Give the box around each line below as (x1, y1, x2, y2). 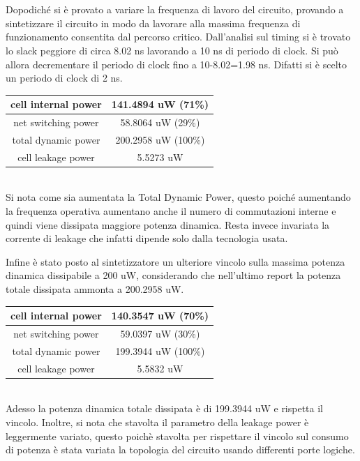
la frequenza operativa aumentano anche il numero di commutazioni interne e (6, 204, 336, 218)
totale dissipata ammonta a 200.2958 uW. (6, 282, 184, 296)
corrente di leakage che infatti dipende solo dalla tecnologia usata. (6, 231, 288, 245)
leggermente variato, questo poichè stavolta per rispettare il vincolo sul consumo (6, 428, 349, 443)
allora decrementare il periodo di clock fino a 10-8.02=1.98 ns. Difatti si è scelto (6, 56, 347, 71)
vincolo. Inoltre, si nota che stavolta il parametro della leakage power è (6, 414, 309, 429)
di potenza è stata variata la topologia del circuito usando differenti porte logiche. (6, 442, 355, 457)
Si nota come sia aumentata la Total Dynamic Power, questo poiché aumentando (6, 190, 351, 204)
